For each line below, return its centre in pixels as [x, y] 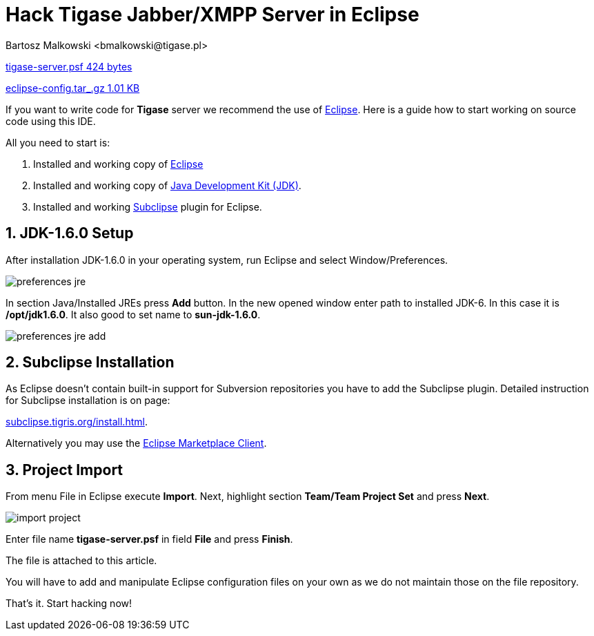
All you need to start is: [58, 142]
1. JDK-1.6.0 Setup [70, 233]
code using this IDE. [51, 121]
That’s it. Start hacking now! [69, 604]
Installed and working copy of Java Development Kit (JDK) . [167, 185]
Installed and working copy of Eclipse [118, 164]
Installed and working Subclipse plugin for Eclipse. [148, 206]
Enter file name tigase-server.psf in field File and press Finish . [149, 539]
